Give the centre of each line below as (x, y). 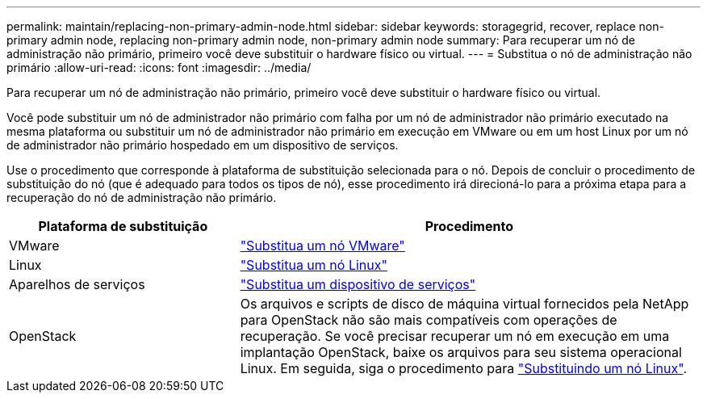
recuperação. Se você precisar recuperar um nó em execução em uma (455, 336)
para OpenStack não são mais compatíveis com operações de (429, 320)
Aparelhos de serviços (77, 284)
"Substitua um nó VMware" (322, 246)
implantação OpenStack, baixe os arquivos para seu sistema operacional (461, 352)
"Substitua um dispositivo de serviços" (358, 284)
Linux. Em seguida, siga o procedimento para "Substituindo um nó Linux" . (463, 368)
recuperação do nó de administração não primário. (142, 197)
